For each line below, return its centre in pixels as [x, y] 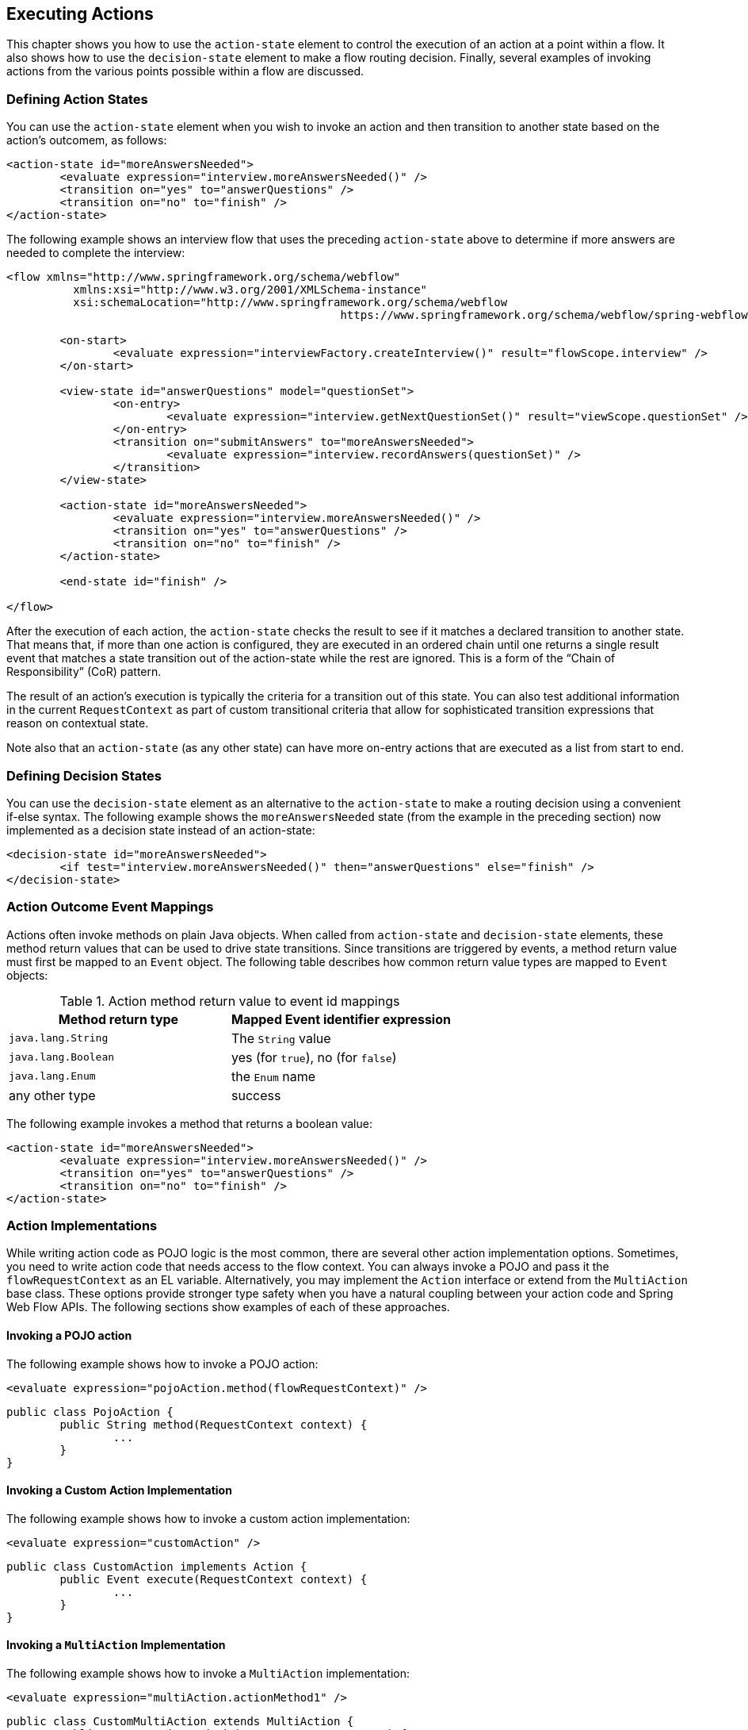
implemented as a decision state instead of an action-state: [161, 830]
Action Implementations [82, 1226]
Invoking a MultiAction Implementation [116, 1645]
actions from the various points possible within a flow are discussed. [185, 71]
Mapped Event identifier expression [341, 1019]
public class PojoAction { [90, 1412]
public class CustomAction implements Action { [157, 1566]
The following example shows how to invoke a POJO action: [162, 1364]
